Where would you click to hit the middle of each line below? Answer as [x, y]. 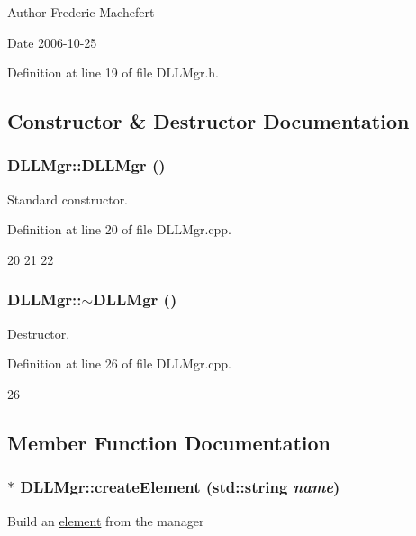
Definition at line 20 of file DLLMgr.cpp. [119, 229]
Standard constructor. [68, 199]
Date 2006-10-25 [52, 42]
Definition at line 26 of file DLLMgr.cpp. [119, 363]
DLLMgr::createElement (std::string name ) [180, 487]
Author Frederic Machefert [81, 12]
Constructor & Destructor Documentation [208, 121]
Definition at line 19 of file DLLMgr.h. [113, 73]
